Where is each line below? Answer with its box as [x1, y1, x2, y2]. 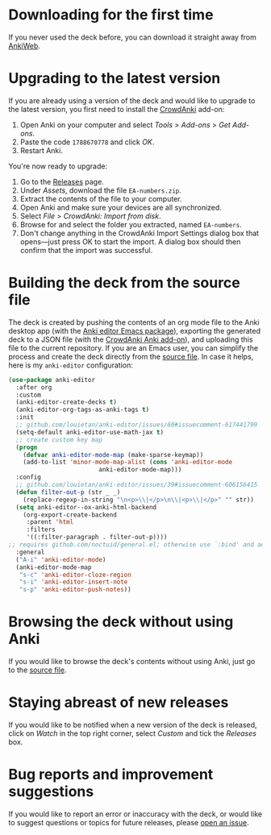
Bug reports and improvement [8, 766, 214, 783]
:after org [15, 383, 52, 392]
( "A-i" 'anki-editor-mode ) [15, 555, 106, 563]
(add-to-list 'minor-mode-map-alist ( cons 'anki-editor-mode [23, 458, 232, 467]
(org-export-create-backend [23, 510, 117, 519]
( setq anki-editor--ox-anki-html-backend [15, 503, 157, 511]
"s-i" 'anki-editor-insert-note [19, 578, 128, 586]
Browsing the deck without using [8, 613, 234, 631]
